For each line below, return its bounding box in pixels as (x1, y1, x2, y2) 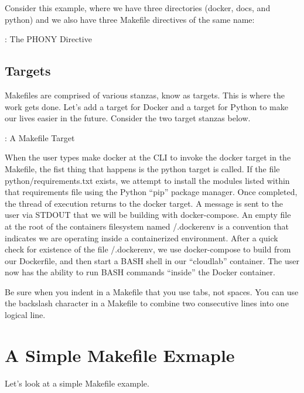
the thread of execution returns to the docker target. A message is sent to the (5, 197, 283, 209)
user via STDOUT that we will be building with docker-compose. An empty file (5, 209, 291, 221)
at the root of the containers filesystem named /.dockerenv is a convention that (5, 220, 289, 232)
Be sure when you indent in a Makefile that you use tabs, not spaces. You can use (5, 285, 299, 298)
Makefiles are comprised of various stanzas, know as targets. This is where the (5, 88, 285, 101)
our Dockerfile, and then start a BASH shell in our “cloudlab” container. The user (5, 254, 299, 266)
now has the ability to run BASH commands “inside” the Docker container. (5, 266, 275, 278)
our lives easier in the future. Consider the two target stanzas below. (5, 112, 251, 124)
